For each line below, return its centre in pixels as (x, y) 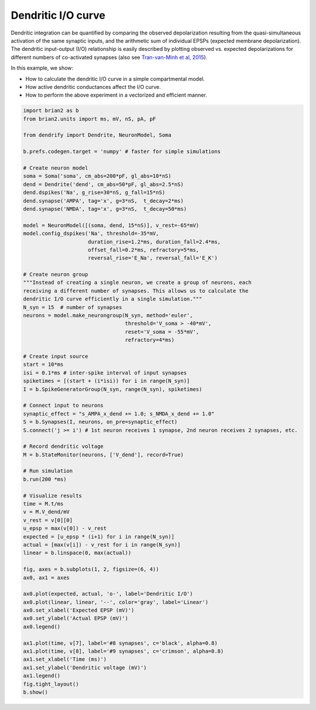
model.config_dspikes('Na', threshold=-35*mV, (91, 234)
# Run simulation (48, 471)
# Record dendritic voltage (63, 447)
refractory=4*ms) (150, 340)
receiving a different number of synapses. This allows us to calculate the (136, 291)
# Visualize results (52, 495)
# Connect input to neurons (63, 406)
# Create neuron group (56, 275)
